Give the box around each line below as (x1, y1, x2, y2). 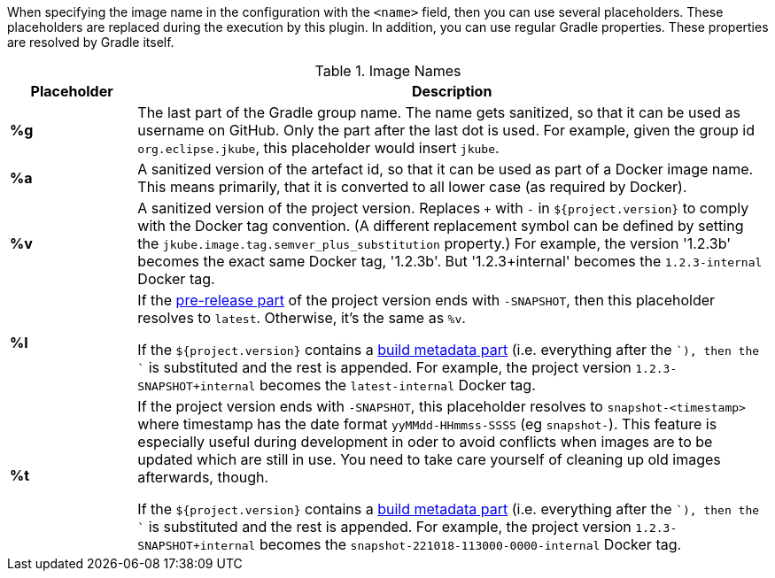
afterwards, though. (137, 468, 269, 486)
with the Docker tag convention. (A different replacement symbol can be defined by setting (137, 217, 744, 235)
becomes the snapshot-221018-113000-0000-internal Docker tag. (259, 536, 682, 553)
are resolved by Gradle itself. (7, 35, 174, 50)
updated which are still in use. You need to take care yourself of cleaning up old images (137, 451, 721, 468)
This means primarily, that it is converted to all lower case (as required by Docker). (137, 178, 687, 196)
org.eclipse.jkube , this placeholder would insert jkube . (137, 139, 500, 157)
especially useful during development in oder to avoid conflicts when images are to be (137, 433, 713, 451)
